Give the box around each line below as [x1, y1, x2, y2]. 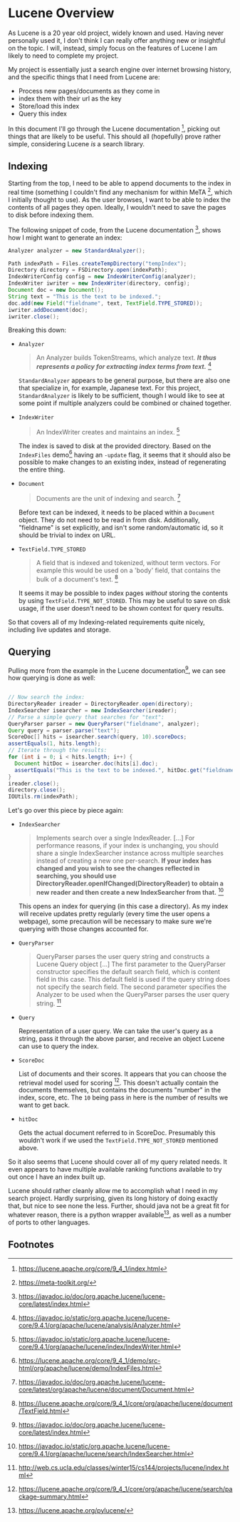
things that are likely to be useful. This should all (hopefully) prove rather [8, 132, 221, 141]
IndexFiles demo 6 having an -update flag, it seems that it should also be [18, 449, 231, 459]
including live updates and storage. [8, 625, 111, 634]
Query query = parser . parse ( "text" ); [8, 726, 120, 734]
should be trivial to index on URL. [18, 531, 116, 539]
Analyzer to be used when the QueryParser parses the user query [36, 990, 230, 998]
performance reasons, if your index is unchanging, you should [36, 841, 219, 850]
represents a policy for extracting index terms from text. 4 [36, 361, 212, 371]
